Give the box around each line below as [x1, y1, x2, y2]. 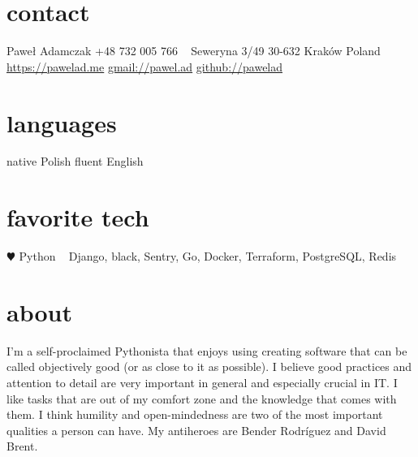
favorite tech [6, 200, 149, 234]
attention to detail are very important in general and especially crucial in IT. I [6, 374, 398, 391]
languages [6, 106, 117, 139]
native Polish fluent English [6, 153, 144, 170]
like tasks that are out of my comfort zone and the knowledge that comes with [6, 390, 397, 407]
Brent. [6, 438, 38, 455]
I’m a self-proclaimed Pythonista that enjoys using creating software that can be [6, 342, 407, 359]
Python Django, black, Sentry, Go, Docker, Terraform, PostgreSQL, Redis [19, 248, 397, 265]
